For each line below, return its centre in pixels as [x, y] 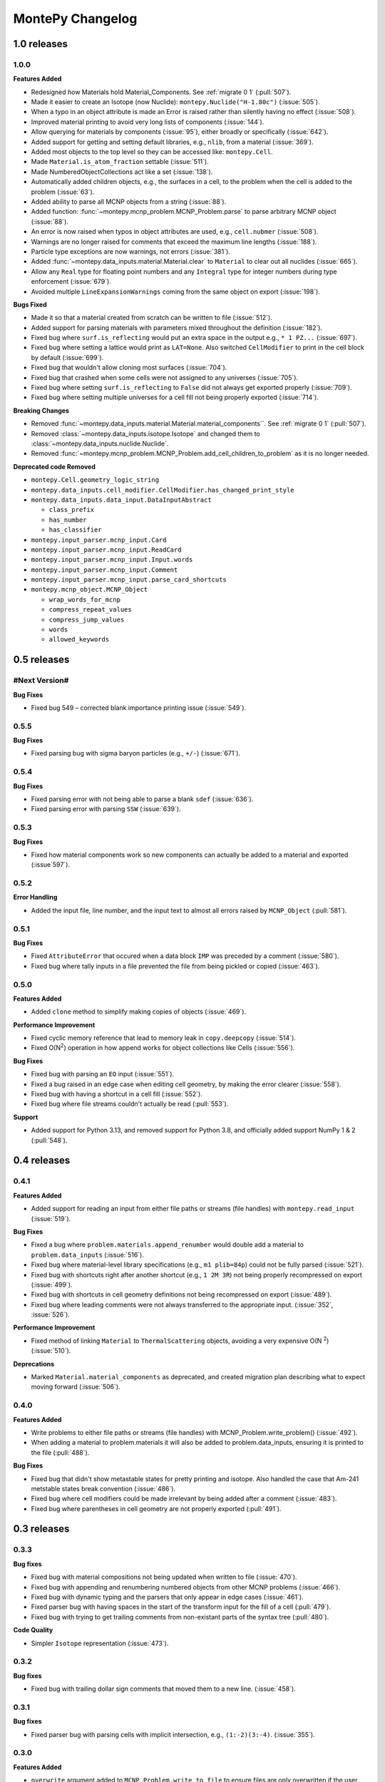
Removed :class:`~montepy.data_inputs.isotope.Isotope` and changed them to [145, 433]
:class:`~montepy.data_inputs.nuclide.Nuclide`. [100, 443]
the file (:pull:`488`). [60, 1452]
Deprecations [34, 1364]
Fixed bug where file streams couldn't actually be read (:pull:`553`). [130, 1104]
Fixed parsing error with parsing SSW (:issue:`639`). [106, 809]
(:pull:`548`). [49, 1140]
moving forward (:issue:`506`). [76, 1387]
